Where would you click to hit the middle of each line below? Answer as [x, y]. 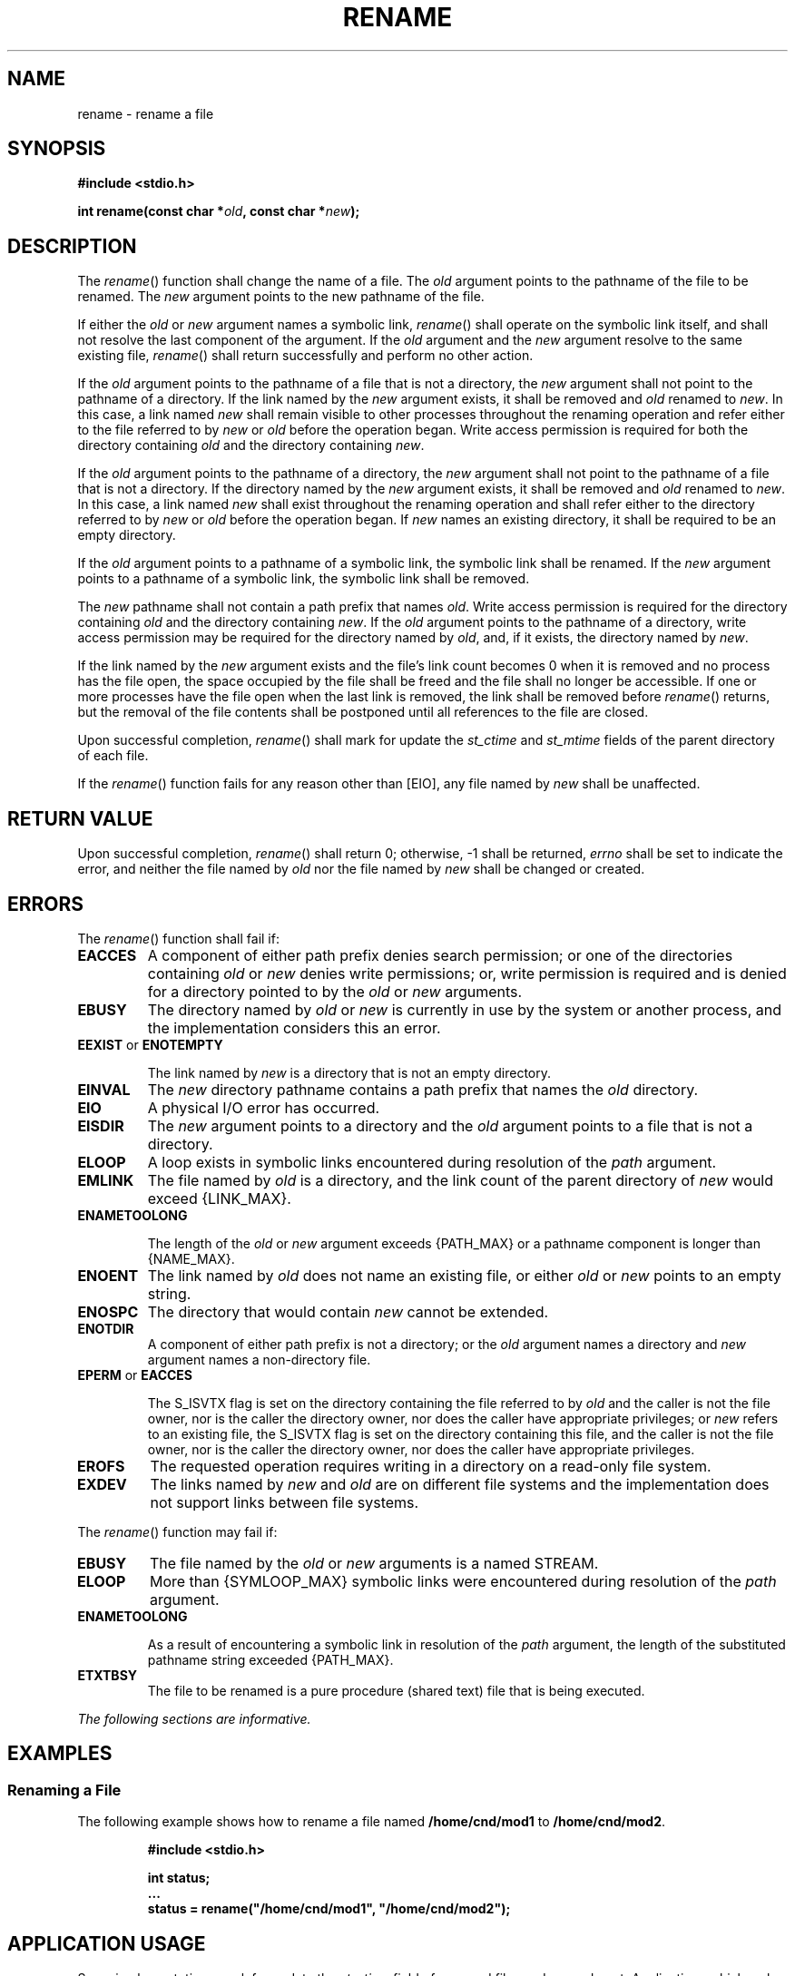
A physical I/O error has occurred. [264, 1107]
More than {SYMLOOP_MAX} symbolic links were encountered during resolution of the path [463, 1581]
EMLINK [106, 1180]
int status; [179, 1878]
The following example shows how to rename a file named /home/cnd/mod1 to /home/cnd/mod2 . [372, 1822]
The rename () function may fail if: [177, 1531]
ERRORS [46, 904]
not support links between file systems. [285, 1502]
